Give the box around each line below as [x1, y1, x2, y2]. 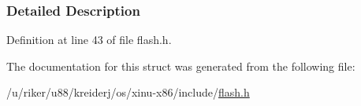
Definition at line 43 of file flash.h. [6, 31, 172, 48]
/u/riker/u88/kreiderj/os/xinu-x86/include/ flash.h [6, 84, 250, 101]
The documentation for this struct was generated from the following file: [6, 57, 355, 74]
